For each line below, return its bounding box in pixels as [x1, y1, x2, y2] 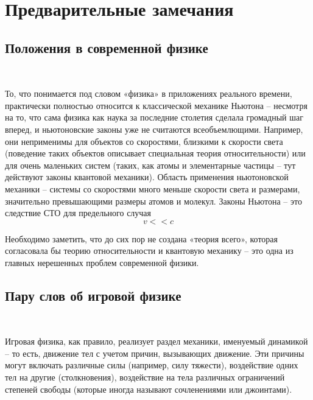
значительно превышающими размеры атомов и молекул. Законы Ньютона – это [5, 194, 302, 207]
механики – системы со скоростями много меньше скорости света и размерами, [5, 182, 300, 195]
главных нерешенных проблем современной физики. [5, 256, 199, 268]
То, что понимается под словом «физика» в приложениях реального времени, [5, 87, 292, 100]
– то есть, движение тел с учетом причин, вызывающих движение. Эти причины [5, 346, 304, 359]
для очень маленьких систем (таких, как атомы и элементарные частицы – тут [5, 158, 296, 171]
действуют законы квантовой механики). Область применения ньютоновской [5, 170, 289, 183]
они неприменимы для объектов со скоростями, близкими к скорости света [5, 135, 283, 147]
